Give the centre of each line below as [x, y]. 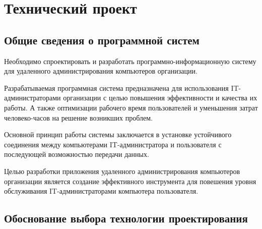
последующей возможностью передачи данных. [77, 154]
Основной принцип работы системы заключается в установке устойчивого [118, 134]
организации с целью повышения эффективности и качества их [160, 98]
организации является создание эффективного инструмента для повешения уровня [130, 181]
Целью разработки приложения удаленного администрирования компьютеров [122, 171]
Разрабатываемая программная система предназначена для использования [116, 88]
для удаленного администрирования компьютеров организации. [101, 71]
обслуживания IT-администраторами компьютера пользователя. [101, 191]
